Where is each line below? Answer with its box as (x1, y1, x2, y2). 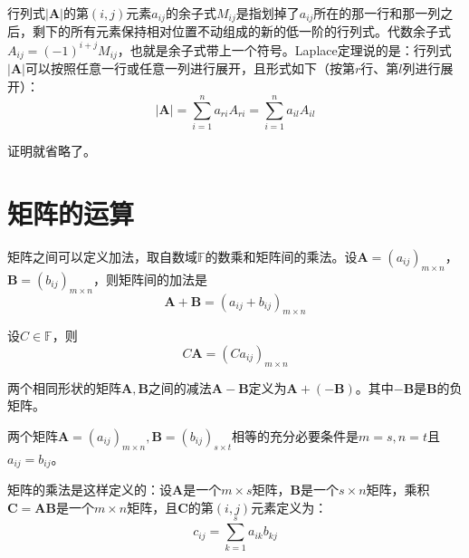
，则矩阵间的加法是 (93, 269, 208, 288)
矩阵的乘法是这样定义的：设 (7, 480, 172, 499)
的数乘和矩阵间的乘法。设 (205, 247, 358, 266)
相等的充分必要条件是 (232, 427, 359, 445)
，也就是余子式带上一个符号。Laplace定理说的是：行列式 (117, 40, 452, 59)
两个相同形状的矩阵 (7, 378, 121, 397)
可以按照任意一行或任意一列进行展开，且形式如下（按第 (24, 59, 355, 77)
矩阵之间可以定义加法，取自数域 (7, 247, 197, 266)
